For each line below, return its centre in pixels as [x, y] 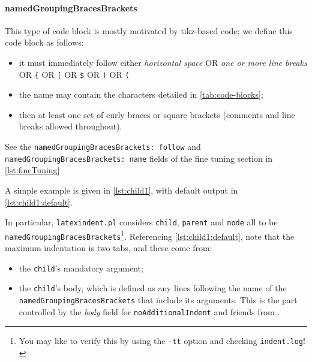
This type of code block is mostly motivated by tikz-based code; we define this [149, 30]
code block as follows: [44, 42]
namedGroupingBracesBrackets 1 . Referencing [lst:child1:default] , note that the [150, 235]
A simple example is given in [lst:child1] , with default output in [121, 190]
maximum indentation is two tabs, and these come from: [109, 248]
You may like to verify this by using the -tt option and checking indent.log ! [162, 341]
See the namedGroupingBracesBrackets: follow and [103, 147]
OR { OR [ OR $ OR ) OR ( [74, 74]
